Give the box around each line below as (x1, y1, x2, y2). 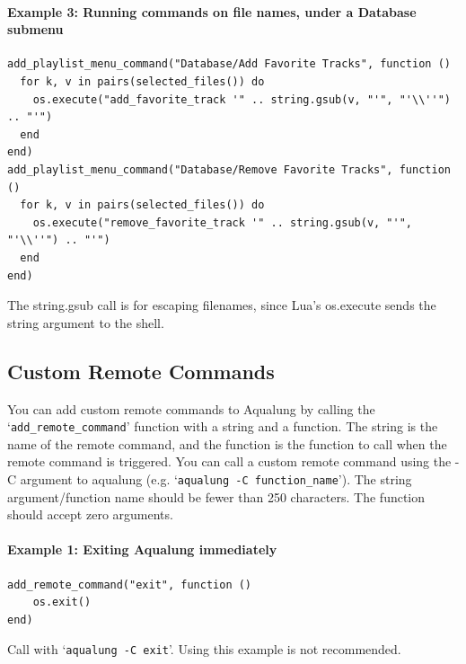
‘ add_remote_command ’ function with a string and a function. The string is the (7, 417, 438, 436)
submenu (7, 20, 64, 39)
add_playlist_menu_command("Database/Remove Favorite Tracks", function (7, 163, 451, 176)
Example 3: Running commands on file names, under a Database (7, 2, 417, 21)
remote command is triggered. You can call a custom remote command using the (7, 452, 452, 471)
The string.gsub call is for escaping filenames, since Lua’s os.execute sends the (7, 296, 436, 314)
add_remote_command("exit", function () (7, 578, 252, 591)
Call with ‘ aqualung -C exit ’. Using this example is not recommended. (7, 640, 401, 659)
